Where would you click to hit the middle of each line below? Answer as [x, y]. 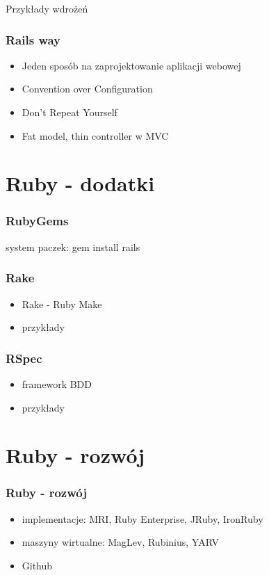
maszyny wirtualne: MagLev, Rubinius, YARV [120, 542]
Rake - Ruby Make [62, 303]
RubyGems [37, 221]
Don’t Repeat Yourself [70, 112]
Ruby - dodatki [80, 183]
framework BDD [57, 384]
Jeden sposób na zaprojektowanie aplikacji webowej [131, 65]
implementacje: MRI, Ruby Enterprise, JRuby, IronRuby [142, 518]
